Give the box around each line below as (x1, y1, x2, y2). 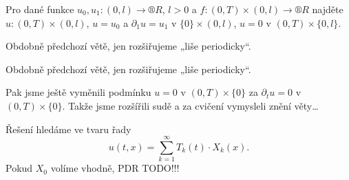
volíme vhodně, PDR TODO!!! (50, 161, 180, 175)
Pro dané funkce (6, 2, 74, 16)
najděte (312, 2, 343, 16)
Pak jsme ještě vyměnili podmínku (6, 85, 151, 99)
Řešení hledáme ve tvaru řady (6, 121, 131, 136)
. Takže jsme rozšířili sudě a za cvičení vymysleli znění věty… (62, 98, 319, 112)
